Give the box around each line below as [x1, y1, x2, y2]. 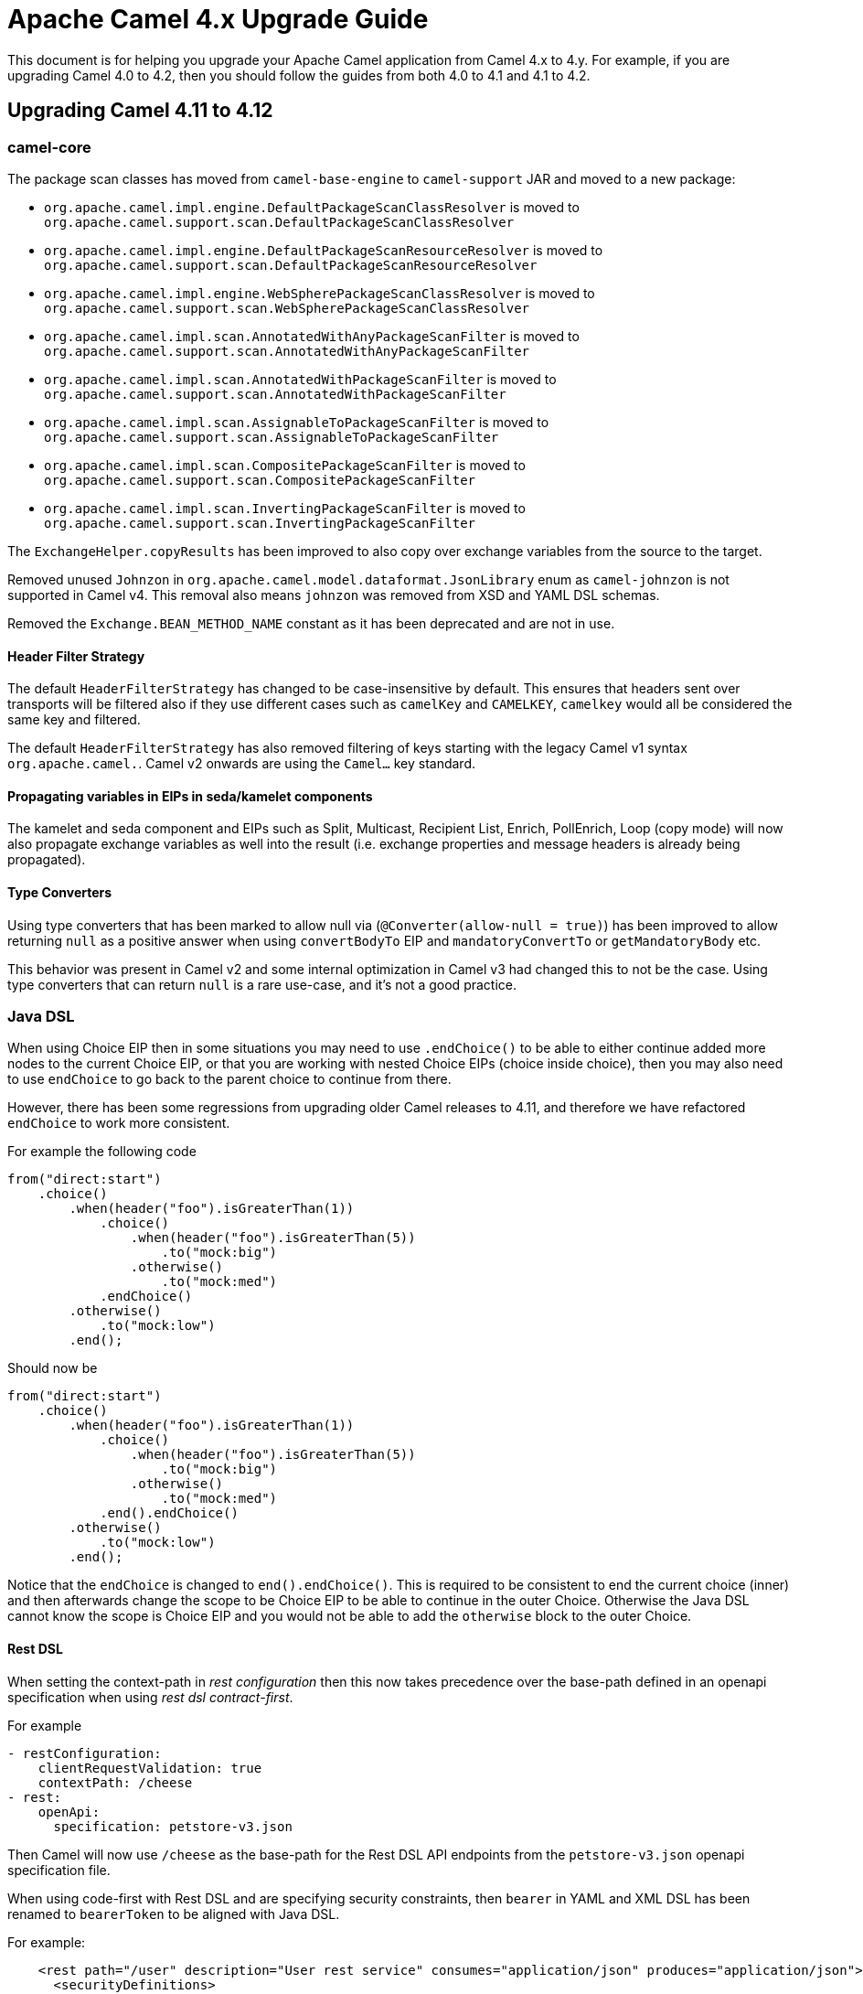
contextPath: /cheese [37, 1774, 193, 1790]
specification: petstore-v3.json [53, 1818, 293, 1834]
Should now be [7, 1360, 98, 1377]
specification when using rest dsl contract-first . [7, 1688, 293, 1705]
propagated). [7, 852, 86, 868]
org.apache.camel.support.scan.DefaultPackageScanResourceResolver [44, 257, 538, 273]
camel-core [7, 137, 91, 156]
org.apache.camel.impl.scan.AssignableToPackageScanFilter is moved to [44, 413, 549, 430]
